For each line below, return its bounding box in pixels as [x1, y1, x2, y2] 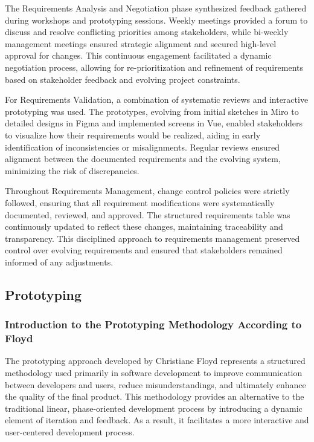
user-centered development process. [5, 425, 135, 438]
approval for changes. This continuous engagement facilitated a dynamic [5, 49, 272, 62]
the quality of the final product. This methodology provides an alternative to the [5, 390, 304, 403]
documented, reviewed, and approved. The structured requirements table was [5, 208, 290, 221]
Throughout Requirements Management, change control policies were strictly [5, 184, 290, 197]
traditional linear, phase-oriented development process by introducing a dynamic [5, 401, 303, 414]
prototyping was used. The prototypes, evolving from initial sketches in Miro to [5, 105, 299, 117]
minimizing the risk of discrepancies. [5, 164, 139, 177]
